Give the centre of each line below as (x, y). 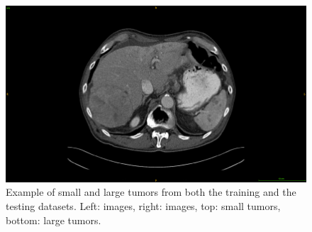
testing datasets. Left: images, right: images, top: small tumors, (143, 206)
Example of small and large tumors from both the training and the (151, 192)
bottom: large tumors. (54, 220)
